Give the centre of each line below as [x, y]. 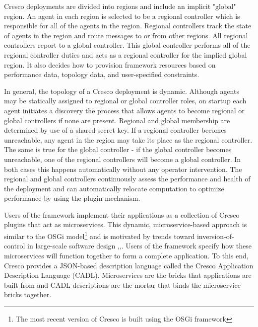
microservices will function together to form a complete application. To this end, [126, 255]
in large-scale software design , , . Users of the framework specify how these [139, 246]
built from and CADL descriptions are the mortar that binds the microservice [122, 285]
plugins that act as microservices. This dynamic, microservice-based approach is [126, 224]
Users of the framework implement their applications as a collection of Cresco [122, 214]
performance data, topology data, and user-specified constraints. [102, 74]
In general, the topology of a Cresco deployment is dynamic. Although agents [122, 91]
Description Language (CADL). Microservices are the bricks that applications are [128, 275]
